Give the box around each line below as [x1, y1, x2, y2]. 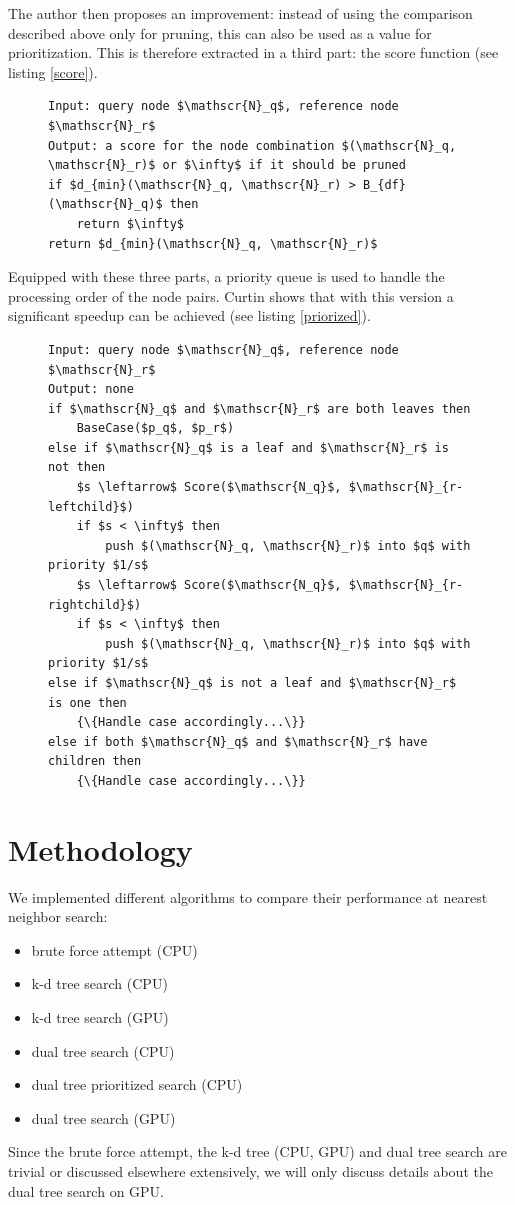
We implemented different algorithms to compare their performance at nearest [8, 886, 488, 907]
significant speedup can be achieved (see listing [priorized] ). [8, 305, 371, 326]
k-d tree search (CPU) [31, 973, 168, 994]
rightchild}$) [48, 597, 142, 612]
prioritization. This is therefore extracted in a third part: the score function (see [8, 42, 499, 63]
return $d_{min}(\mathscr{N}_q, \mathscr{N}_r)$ [48, 236, 378, 251]
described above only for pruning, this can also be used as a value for [8, 22, 432, 43]
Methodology [8, 828, 193, 869]
